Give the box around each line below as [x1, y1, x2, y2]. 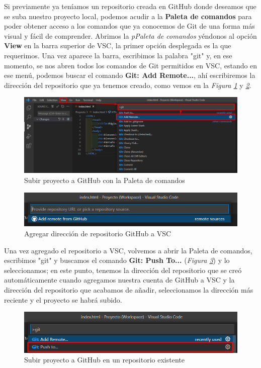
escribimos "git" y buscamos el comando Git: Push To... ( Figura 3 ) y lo [4, 255, 230, 265]
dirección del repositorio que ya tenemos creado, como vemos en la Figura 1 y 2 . [4, 79, 251, 90]
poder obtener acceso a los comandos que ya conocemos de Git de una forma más [4, 21, 255, 31]
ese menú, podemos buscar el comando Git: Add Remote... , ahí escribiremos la [4, 70, 255, 80]
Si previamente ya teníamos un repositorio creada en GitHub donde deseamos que [4, 1, 256, 11]
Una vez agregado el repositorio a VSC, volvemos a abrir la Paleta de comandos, [4, 245, 252, 255]
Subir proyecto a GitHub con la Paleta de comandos [24, 175, 185, 186]
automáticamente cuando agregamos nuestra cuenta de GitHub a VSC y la [4, 274, 235, 285]
